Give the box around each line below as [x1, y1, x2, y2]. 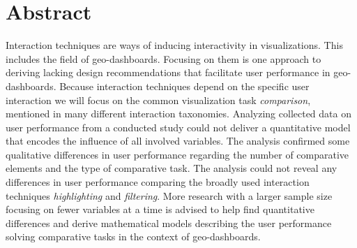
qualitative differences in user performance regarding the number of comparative [6, 147, 349, 161]
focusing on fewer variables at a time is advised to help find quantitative [6, 202, 314, 217]
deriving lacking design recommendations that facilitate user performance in [6, 65, 331, 80]
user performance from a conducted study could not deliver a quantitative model [6, 119, 351, 134]
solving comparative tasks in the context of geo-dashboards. [6, 229, 261, 244]
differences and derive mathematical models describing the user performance [6, 215, 332, 230]
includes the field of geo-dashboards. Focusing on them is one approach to [6, 51, 321, 66]
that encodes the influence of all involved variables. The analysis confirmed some [6, 133, 350, 148]
